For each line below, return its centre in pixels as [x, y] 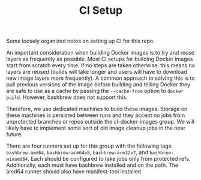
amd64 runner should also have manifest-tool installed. [74, 172]
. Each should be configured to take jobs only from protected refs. [109, 159]
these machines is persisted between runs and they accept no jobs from [95, 115]
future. [14, 134]
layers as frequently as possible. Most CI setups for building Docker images [100, 59]
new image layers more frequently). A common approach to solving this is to [100, 78]
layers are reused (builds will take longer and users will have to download [97, 72]
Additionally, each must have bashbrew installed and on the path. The [92, 165]
